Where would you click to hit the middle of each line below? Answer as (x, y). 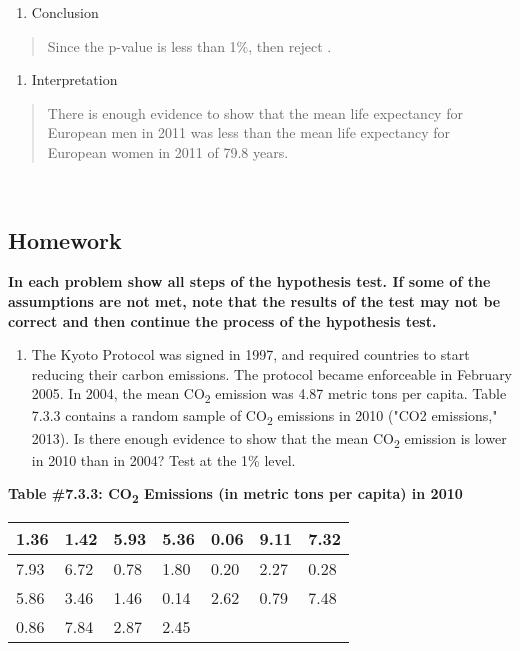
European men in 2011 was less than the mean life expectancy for (249, 132)
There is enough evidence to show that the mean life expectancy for (255, 112)
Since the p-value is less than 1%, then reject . (189, 45)
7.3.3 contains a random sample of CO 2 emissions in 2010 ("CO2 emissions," (264, 417)
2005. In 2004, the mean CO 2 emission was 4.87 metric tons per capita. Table (269, 395)
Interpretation (74, 79)
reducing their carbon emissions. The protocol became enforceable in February (272, 373)
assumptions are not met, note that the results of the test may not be (254, 300)
